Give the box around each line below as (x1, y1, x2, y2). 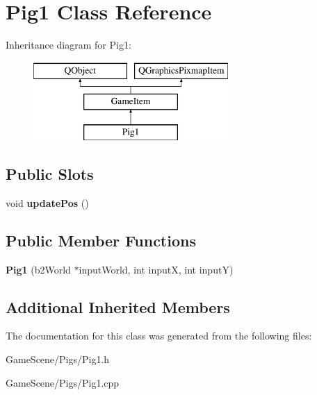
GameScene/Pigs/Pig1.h (6, 352, 110, 367)
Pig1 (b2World (6, 262, 71, 276)
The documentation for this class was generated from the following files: (6, 328, 312, 343)
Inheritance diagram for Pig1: (6, 37, 131, 52)
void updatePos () (6, 195, 89, 210)
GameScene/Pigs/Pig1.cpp (6, 375, 120, 389)
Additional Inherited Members (6, 296, 230, 317)
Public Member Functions (6, 229, 196, 251)
